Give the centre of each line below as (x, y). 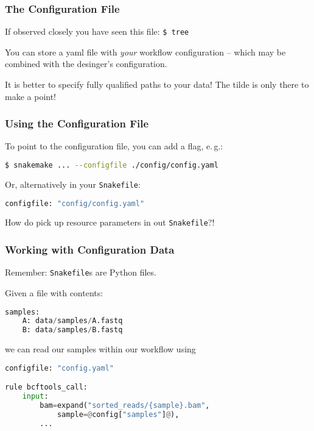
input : (35, 397)
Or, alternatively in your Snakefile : (73, 184)
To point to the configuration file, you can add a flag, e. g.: (114, 146)
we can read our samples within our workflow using (100, 349)
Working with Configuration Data (90, 250)
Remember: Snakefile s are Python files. (81, 272)
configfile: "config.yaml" (59, 368)
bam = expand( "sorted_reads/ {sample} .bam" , (125, 406)
